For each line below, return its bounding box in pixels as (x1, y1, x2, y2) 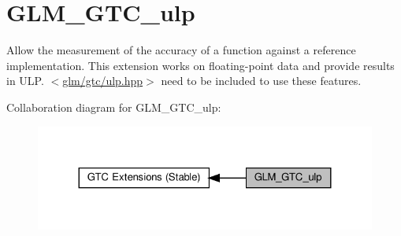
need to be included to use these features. (161, 72, 362, 89)
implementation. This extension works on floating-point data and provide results (6, 57, 395, 73)
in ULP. (6, 72, 44, 89)
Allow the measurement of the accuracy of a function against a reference (6, 42, 356, 58)
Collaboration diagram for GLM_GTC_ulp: (6, 98, 221, 115)
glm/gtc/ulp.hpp (62, 72, 143, 89)
